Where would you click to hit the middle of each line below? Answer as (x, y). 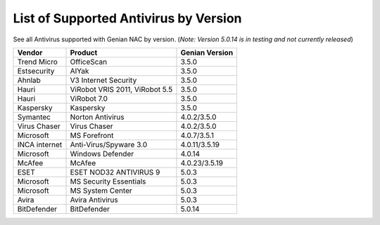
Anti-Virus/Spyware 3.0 (109, 144)
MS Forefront (92, 135)
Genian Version (207, 53)
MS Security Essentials (108, 181)
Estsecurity (36, 71)
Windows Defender (102, 154)
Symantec (34, 117)
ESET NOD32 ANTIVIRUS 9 (115, 172)
